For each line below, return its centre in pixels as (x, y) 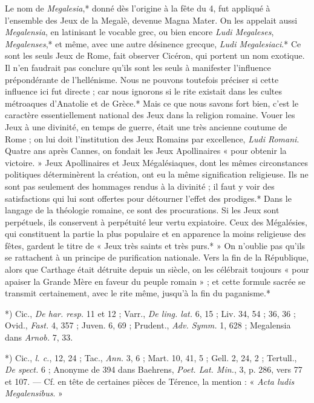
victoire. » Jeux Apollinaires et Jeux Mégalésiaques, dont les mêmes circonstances (157, 162)
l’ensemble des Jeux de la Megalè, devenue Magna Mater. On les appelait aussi (151, 20)
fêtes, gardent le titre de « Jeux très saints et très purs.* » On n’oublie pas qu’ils (155, 245)
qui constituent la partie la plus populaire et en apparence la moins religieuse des (155, 234)
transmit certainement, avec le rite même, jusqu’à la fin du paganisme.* (138, 293)
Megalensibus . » (34, 393)
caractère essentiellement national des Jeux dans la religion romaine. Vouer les (150, 115)
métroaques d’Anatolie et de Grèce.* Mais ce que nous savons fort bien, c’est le (152, 103)
